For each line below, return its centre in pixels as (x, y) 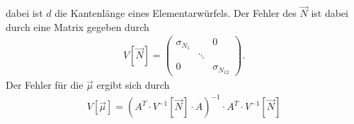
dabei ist (24, 13)
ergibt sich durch (133, 85)
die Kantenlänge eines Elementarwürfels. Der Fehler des (176, 13)
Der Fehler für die (45, 85)
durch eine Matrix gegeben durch (78, 26)
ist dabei (330, 13)
